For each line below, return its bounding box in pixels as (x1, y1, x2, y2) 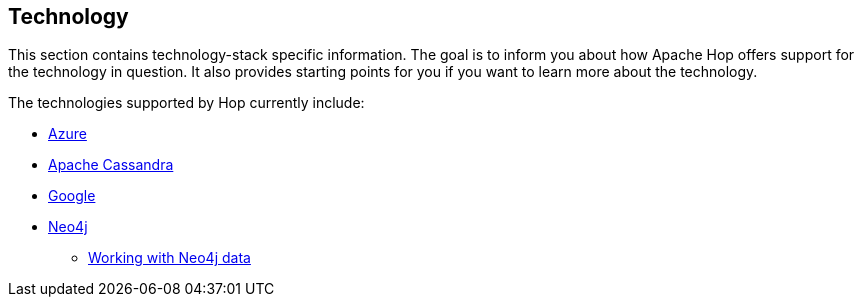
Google (48, 187, 96, 205)
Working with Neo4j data (88, 249, 251, 267)
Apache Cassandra (48, 156, 174, 174)
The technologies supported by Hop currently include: (8, 94, 365, 112)
